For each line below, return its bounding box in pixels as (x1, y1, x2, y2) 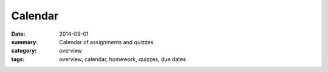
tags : (11, 55, 25, 63)
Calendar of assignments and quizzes (59, 38, 154, 45)
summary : (11, 38, 38, 45)
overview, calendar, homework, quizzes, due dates (59, 55, 186, 63)
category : (11, 47, 37, 54)
